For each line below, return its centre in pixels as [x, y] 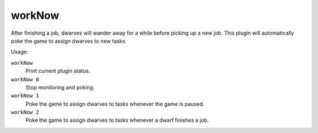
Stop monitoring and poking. [60, 87]
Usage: [20, 52]
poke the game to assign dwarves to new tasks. [69, 41]
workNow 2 [25, 112]
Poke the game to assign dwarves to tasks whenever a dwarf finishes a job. [117, 120]
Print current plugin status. [58, 71]
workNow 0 [25, 79]
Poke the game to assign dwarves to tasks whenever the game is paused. [115, 104]
